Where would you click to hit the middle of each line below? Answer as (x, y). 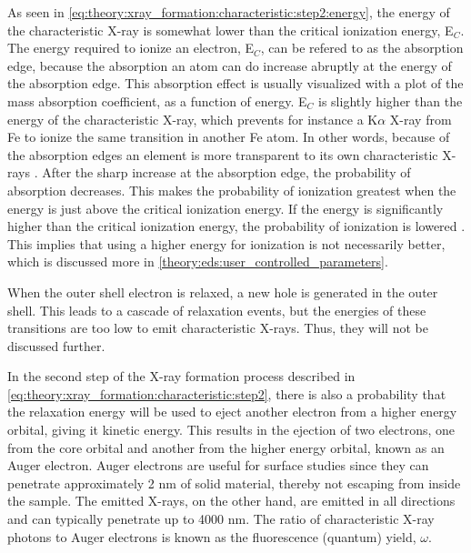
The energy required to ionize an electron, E (131, 48)
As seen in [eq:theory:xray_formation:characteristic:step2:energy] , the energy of (229, 12)
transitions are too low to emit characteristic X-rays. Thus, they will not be (218, 328)
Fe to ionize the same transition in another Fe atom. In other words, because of (229, 137)
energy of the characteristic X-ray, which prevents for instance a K (193, 119)
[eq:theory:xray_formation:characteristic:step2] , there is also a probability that (227, 393)
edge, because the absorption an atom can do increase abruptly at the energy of (230, 65)
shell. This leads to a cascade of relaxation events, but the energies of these (217, 310)
